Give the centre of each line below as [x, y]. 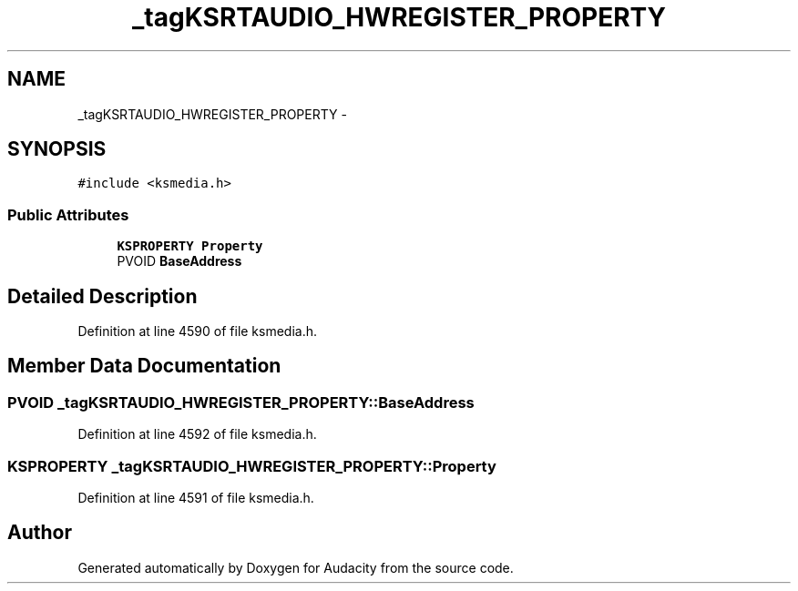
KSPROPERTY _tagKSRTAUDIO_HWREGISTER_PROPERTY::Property [252, 466]
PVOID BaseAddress [179, 261]
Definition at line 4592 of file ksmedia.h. [197, 434]
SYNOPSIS [57, 149]
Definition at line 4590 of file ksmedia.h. [198, 331]
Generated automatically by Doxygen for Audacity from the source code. [296, 567]
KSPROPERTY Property [190, 246]
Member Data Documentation [144, 366]
